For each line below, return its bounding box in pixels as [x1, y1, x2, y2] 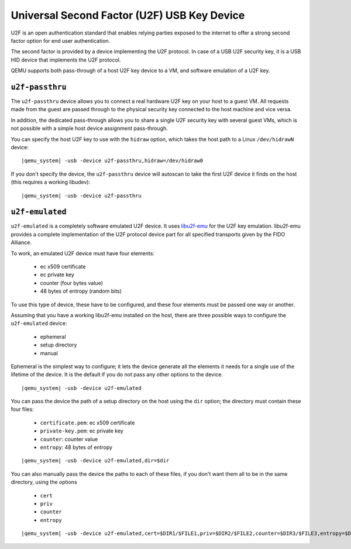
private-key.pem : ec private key [40, 427, 124, 434]
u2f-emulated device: [11, 320, 67, 327]
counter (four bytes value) [40, 279, 104, 286]
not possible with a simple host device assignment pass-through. [11, 125, 168, 132]
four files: [11, 406, 35, 413]
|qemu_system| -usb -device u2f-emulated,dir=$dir [21, 457, 170, 464]
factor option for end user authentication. [11, 37, 111, 44]
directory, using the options [11, 479, 77, 486]
